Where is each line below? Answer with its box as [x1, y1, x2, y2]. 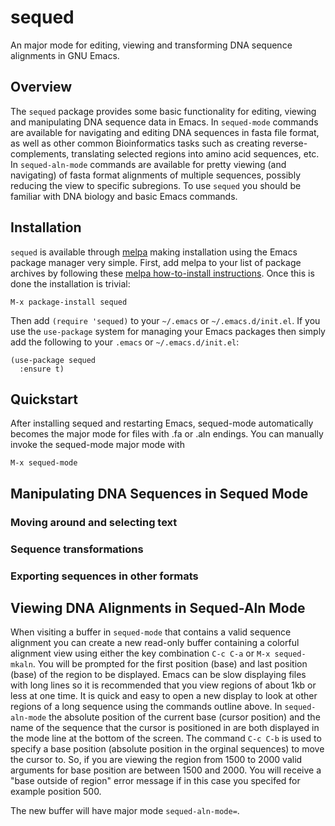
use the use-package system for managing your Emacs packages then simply [10, 325, 326, 337]
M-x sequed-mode [10, 458, 78, 468]
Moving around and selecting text [10, 515, 178, 529]
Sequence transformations [10, 542, 144, 556]
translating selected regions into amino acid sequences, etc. [71, 147, 320, 160]
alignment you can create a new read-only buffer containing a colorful [10, 637, 300, 649]
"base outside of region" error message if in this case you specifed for [10, 775, 301, 787]
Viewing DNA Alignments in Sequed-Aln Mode [10, 599, 306, 616]
